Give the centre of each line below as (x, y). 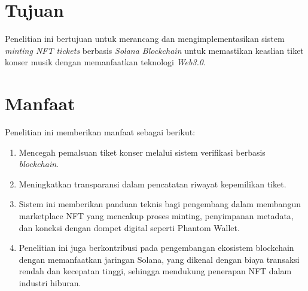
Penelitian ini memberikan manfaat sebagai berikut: (100, 132)
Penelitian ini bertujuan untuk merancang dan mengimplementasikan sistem (145, 39)
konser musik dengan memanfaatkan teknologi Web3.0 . (105, 62)
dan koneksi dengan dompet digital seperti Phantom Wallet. (129, 227)
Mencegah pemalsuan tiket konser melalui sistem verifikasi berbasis (142, 152)
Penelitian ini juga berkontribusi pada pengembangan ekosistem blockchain (156, 248)
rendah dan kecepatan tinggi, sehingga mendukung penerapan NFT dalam (155, 271)
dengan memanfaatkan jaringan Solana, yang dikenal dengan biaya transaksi (159, 259)
